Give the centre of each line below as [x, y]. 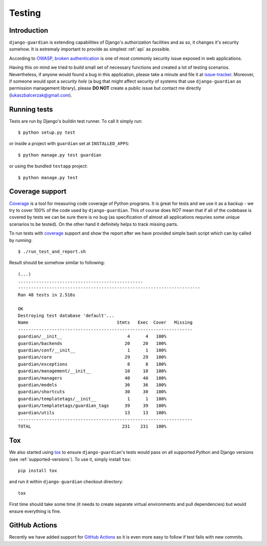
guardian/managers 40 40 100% [92, 378]
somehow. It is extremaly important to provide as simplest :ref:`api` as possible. [90, 49]
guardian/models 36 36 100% [92, 385]
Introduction [29, 30]
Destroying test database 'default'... [66, 316]
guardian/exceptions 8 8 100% [92, 364]
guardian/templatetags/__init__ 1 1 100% [92, 399]
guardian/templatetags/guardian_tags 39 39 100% [92, 406]
